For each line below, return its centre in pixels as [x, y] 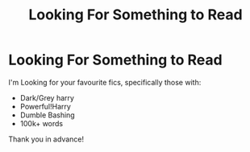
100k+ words [42, 123]
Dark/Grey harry [47, 97]
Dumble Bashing [47, 115]
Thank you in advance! [46, 139]
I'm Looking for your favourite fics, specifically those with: [105, 82]
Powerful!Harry [45, 106]
